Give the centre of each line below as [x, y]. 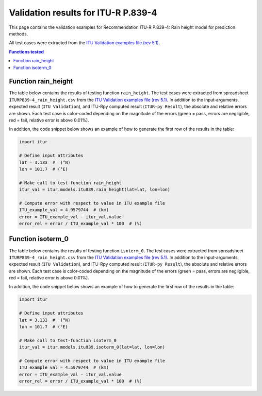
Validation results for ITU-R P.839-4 [83, 13]
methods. [18, 34]
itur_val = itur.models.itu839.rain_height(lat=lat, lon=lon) [95, 190]
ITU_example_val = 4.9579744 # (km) [64, 210]
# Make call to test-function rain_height [70, 183]
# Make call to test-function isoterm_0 [68, 340]
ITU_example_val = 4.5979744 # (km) [64, 368]
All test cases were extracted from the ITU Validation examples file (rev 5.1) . [84, 43]
